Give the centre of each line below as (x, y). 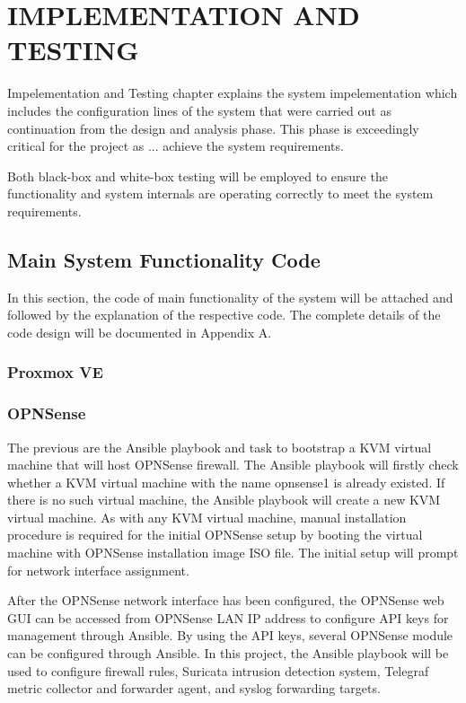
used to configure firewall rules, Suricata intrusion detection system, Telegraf (218, 670)
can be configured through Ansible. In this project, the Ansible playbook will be (228, 653)
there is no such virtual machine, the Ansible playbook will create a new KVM (224, 500)
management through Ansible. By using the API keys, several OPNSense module (230, 635)
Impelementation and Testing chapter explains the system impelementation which (233, 93)
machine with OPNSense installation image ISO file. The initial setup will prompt (233, 553)
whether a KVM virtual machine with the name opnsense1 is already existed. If (226, 482)
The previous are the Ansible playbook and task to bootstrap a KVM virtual (220, 447)
